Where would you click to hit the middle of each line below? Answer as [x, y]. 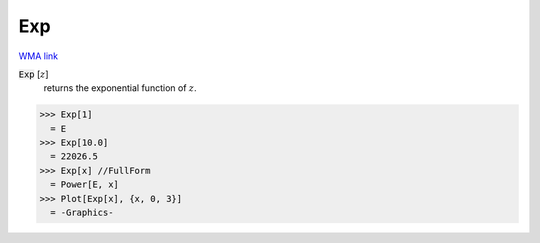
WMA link [38, 56]
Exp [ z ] [33, 74]
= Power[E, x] [85, 184]
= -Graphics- [82, 213]
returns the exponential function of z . [120, 88]
